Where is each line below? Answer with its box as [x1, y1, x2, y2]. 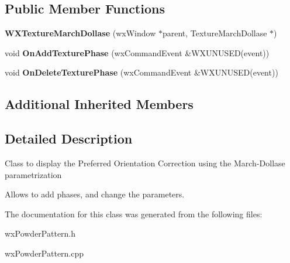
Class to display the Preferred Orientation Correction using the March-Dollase [5, 156, 285, 169]
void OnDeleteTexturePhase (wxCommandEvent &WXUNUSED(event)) [5, 66, 278, 78]
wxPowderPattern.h [5, 227, 76, 240]
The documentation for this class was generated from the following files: [5, 207, 263, 220]
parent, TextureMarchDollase [162, 27, 267, 39]
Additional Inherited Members [5, 95, 194, 113]
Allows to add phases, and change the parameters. [5, 188, 185, 200]
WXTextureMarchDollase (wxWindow [5, 27, 156, 39]
